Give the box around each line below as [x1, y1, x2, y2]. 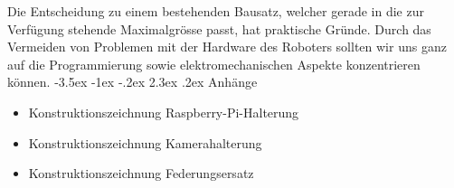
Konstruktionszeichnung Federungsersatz [28, 164, 254, 183]
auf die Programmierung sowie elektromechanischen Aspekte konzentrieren [7, 54, 421, 73]
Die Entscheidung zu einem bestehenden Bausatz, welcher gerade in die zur [7, 2, 424, 20]
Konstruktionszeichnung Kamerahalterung [28, 133, 262, 152]
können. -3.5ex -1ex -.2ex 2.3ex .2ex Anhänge [7, 72, 258, 91]
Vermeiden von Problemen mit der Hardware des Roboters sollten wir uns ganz [7, 37, 447, 56]
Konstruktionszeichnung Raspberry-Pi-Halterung [28, 102, 299, 121]
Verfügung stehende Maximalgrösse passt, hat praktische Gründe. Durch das [7, 19, 431, 38]
